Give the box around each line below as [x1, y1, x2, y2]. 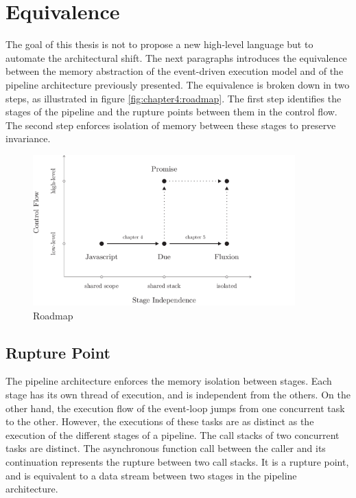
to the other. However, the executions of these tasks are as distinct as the [5, 414, 314, 429]
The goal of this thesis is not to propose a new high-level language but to [5, 37, 313, 52]
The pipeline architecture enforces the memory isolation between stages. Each [5, 374, 332, 388]
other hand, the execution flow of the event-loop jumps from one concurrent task [5, 400, 345, 415]
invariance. [5, 131, 51, 146]
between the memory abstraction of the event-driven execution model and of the [5, 64, 344, 78]
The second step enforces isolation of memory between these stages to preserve [5, 117, 336, 132]
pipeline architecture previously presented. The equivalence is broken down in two [5, 77, 350, 91]
